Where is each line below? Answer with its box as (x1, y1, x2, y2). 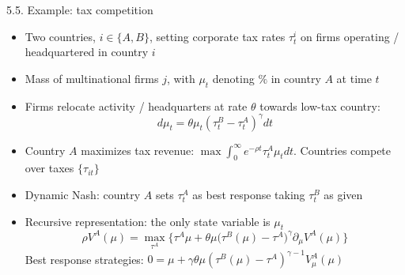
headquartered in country (25, 43, 149, 60)
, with (166, 70, 195, 86)
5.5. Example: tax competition (6, 2, 153, 17)
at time (336, 70, 372, 86)
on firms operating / (301, 28, 399, 44)
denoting (212, 70, 255, 86)
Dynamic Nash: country (25, 186, 141, 203)
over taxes (25, 160, 74, 176)
